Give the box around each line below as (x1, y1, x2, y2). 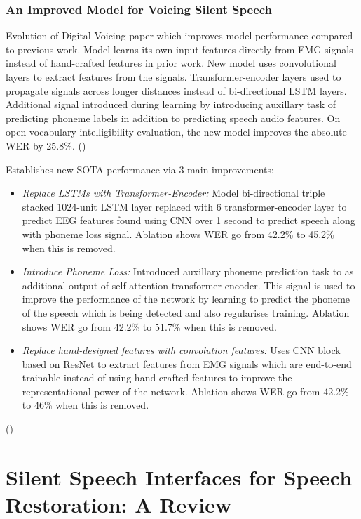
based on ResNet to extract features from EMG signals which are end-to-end (22, 356, 352, 371)
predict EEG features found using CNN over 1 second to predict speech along (22, 213, 355, 228)
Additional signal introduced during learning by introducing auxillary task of (6, 97, 336, 112)
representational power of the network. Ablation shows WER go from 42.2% (22, 383, 349, 398)
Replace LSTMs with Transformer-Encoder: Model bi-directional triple (22, 185, 325, 200)
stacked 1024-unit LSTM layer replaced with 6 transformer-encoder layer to (22, 199, 347, 213)
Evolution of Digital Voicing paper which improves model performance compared (6, 28, 353, 43)
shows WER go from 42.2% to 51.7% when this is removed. (22, 319, 277, 334)
